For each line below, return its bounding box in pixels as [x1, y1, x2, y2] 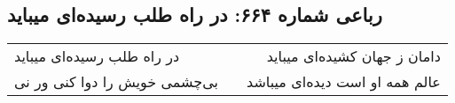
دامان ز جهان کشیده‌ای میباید [266, 46, 441, 67]
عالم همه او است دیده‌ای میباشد [247, 71, 441, 92]
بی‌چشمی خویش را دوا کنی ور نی [14, 71, 219, 92]
